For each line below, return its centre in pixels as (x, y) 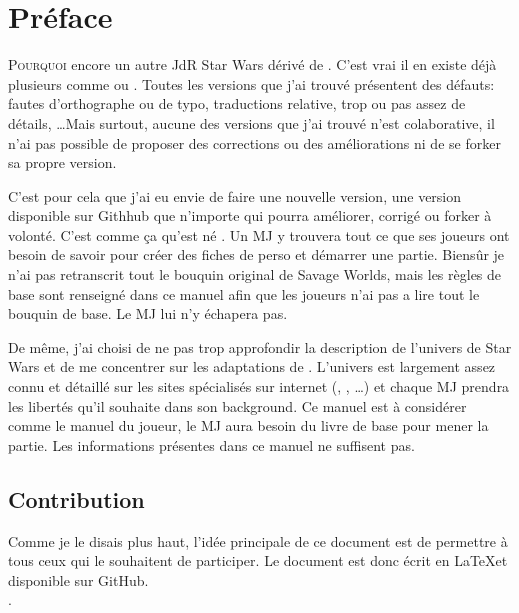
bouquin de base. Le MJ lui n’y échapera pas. (148, 313)
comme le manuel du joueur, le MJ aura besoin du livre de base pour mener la (248, 425)
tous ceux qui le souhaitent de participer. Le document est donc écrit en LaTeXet (258, 560)
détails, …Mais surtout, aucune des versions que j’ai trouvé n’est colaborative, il (251, 122)
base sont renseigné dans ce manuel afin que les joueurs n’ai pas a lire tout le (244, 293)
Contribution (76, 498)
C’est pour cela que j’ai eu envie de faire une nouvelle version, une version (235, 195)
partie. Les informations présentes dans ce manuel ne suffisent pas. (211, 444)
